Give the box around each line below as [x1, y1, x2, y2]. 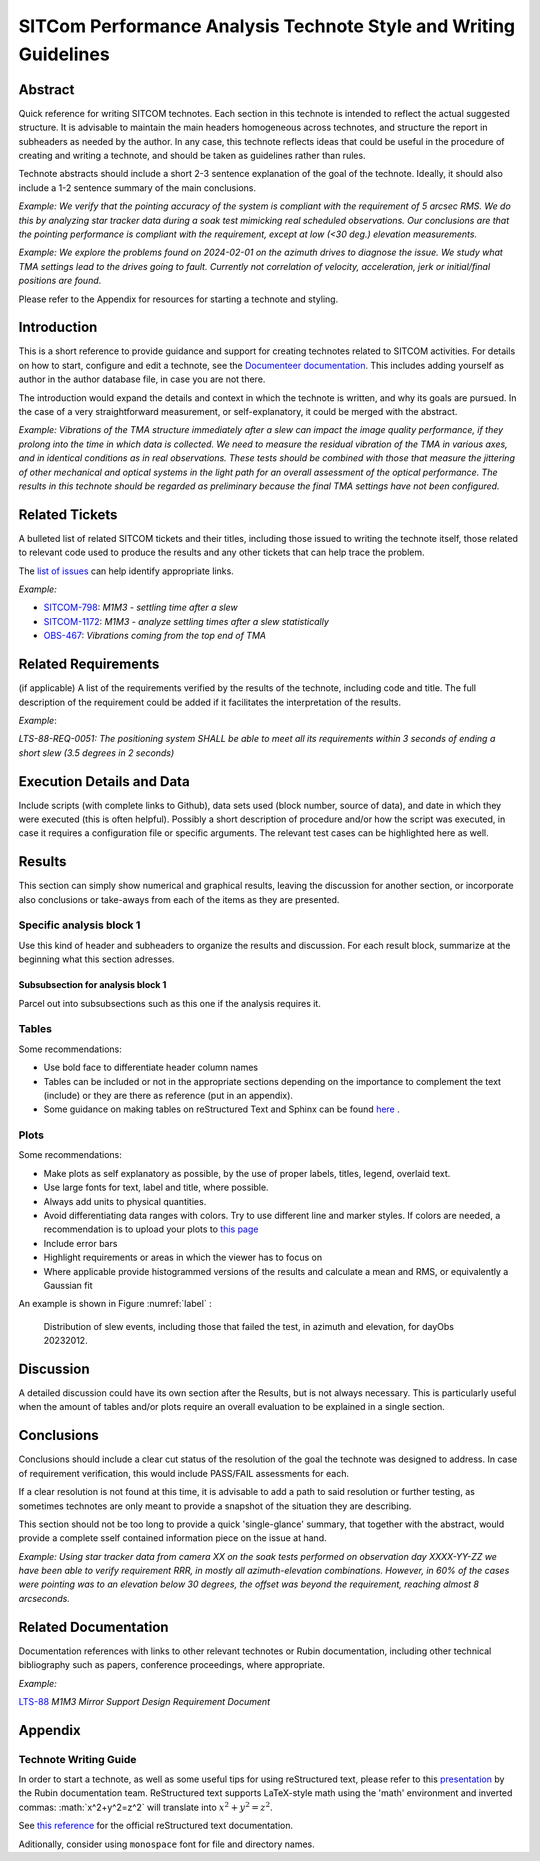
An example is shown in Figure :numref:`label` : [18, 1298, 212, 1310]
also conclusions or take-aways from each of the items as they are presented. [18, 893, 340, 905]
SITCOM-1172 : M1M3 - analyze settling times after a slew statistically [43, 615, 330, 627]
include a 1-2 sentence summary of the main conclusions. [18, 181, 257, 194]
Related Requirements [18, 656, 160, 673]
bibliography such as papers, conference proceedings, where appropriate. [18, 1659, 325, 1671]
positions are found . [18, 275, 102, 287]
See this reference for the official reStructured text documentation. [18, 1820, 294, 1832]
